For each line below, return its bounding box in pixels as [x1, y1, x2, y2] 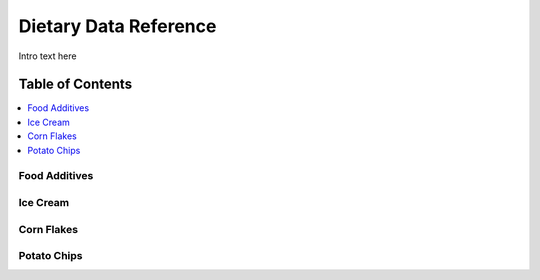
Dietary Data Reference [18, 15, 217, 37]
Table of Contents [18, 76, 133, 93]
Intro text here [18, 50, 77, 62]
